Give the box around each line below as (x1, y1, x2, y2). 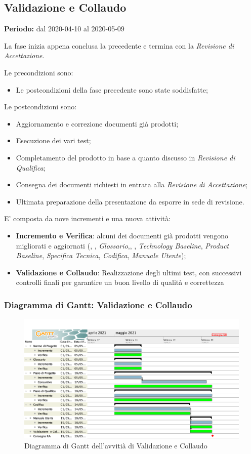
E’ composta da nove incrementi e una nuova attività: (4, 213, 171, 224)
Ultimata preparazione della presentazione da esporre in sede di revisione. (16, 196, 244, 207)
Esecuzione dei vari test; (16, 135, 91, 146)
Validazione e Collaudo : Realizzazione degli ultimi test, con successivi (16, 267, 242, 277)
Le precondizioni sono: (4, 67, 73, 77)
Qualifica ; (16, 162, 46, 173)
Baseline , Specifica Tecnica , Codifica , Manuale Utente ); (16, 250, 186, 261)
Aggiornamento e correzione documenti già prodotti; (16, 118, 179, 129)
